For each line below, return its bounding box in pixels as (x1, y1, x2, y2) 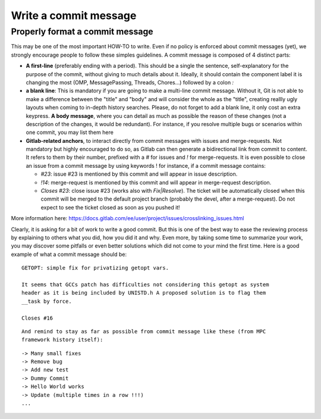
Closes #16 (21, 314, 53, 321)
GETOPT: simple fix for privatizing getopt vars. (21, 265, 169, 271)
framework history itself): (21, 336, 103, 343)
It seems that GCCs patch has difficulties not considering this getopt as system (21, 281, 269, 288)
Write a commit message (11, 9, 137, 22)
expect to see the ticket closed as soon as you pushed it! (40, 204, 181, 211)
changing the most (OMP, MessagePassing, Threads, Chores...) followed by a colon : (26, 79, 234, 86)
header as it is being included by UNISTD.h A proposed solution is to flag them (21, 289, 266, 296)
